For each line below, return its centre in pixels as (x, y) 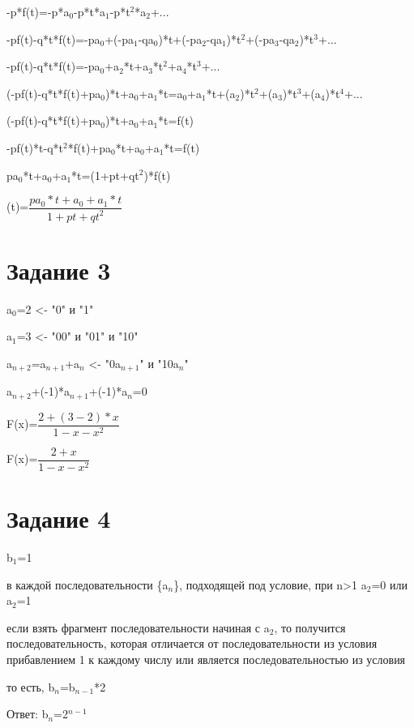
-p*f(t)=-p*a (38, 11)
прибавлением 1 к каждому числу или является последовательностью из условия (206, 659)
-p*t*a (90, 11)
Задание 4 (59, 518)
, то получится (310, 627)
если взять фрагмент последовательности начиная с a (138, 627)
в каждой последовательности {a (87, 584)
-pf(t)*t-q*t (35, 147)
